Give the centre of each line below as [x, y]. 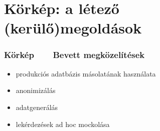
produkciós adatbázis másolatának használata [86, 73]
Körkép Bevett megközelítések [74, 55]
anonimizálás [36, 90]
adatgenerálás [37, 107]
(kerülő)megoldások [73, 28]
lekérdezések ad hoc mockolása [63, 124]
